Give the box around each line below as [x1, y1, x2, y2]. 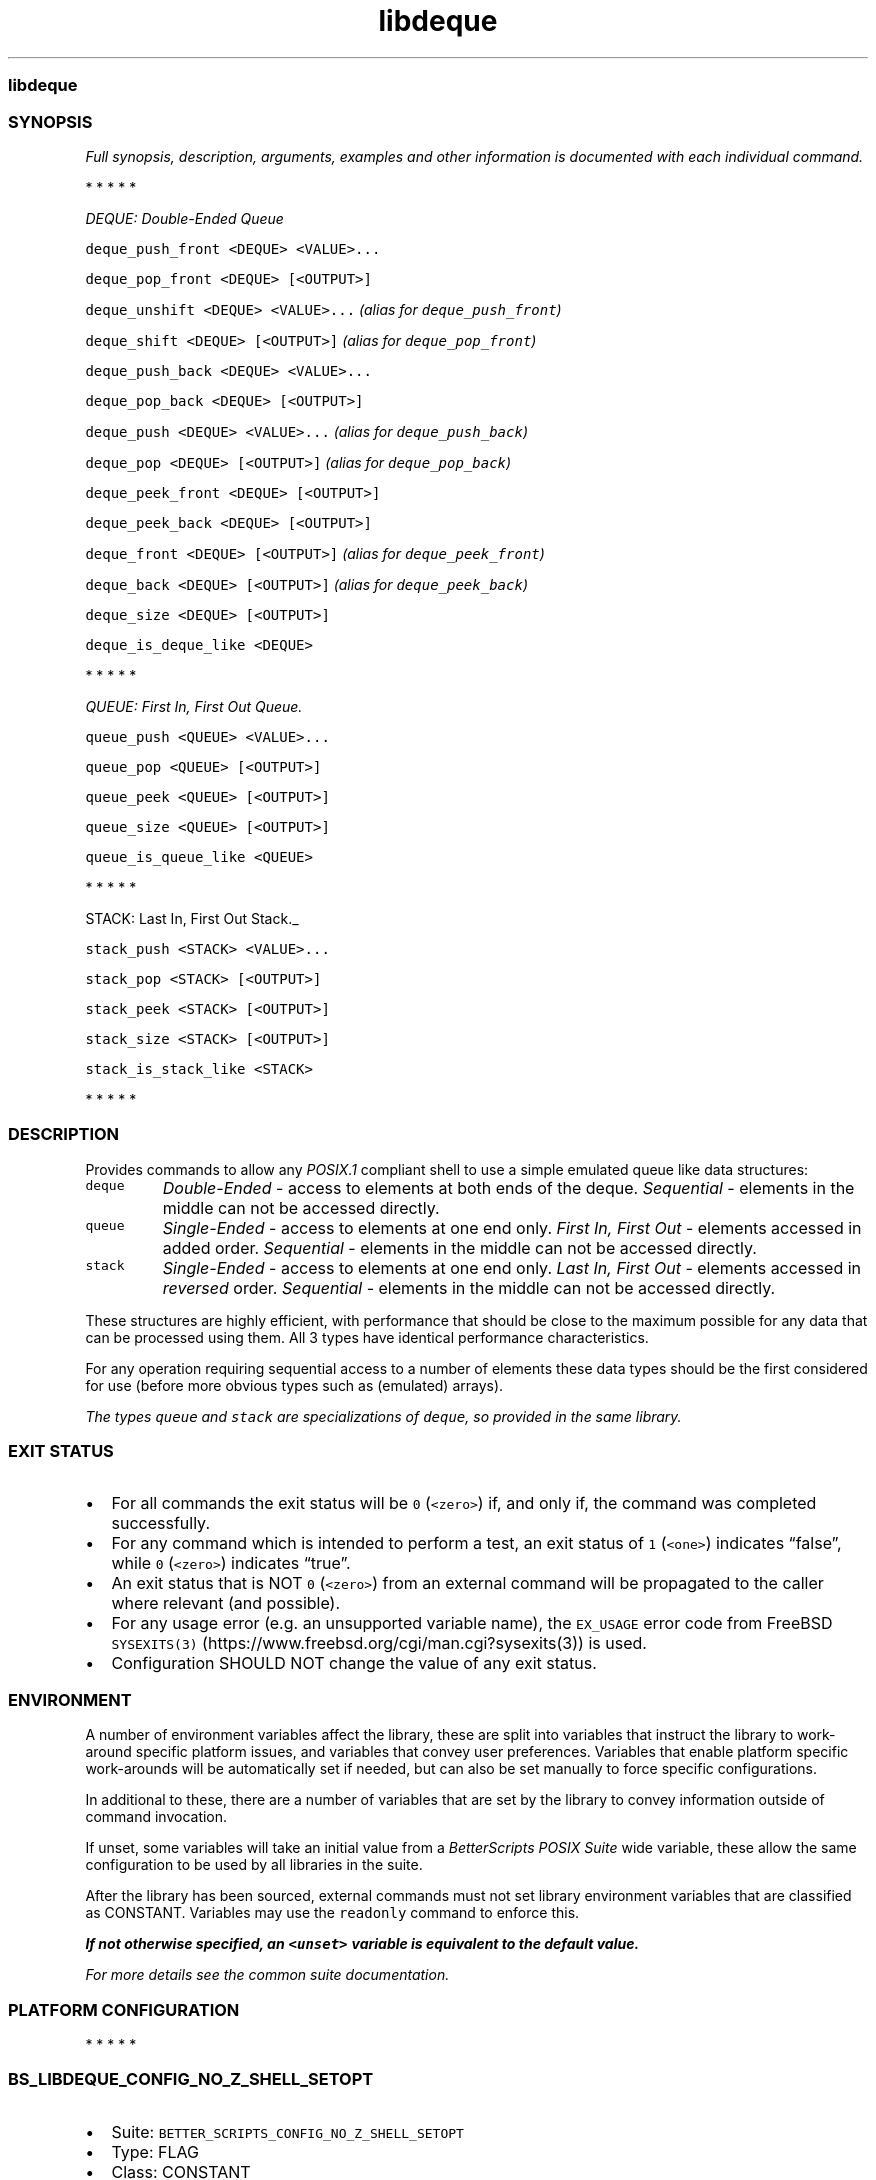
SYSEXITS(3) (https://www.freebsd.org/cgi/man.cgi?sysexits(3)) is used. [111, 1633, 647, 1654]
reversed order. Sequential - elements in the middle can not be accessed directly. [162, 1277, 776, 1298]
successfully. [111, 1513, 211, 1534]
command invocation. [85, 1808, 228, 1826]
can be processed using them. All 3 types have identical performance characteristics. [85, 1328, 649, 1346]
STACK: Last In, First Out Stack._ [85, 909, 299, 927]
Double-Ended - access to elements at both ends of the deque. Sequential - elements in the [162, 1177, 855, 1198]
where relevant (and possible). [111, 1593, 341, 1614]
